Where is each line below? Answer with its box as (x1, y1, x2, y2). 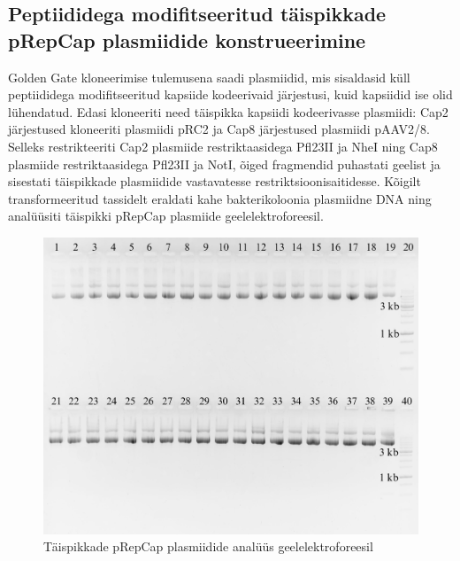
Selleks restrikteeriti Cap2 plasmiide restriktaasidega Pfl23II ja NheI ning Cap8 (8, 136, 438, 155)
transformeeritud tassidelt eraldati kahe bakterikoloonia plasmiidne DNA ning (8, 189, 432, 207)
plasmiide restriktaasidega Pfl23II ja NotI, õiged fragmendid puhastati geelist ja (8, 154, 441, 173)
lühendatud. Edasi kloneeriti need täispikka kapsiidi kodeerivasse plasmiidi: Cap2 (8, 102, 448, 121)
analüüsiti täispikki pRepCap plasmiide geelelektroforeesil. (8, 206, 324, 225)
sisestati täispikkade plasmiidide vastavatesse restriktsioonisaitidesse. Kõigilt (8, 172, 421, 191)
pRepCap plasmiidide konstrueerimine (8, 26, 366, 53)
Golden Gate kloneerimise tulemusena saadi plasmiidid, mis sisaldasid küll (8, 67, 410, 86)
